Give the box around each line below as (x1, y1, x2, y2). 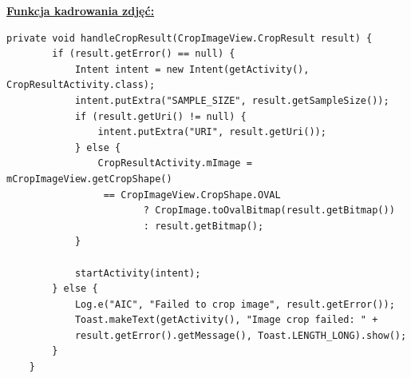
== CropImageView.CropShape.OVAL (103, 189, 281, 201)
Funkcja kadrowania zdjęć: (6, 2, 155, 18)
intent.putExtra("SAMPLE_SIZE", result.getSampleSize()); (74, 94, 389, 106)
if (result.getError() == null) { (52, 48, 235, 60)
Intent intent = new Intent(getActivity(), (74, 63, 310, 75)
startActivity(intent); (74, 267, 201, 279)
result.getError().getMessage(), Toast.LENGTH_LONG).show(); (74, 329, 407, 341)
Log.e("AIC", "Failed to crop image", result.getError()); (74, 298, 395, 310)
